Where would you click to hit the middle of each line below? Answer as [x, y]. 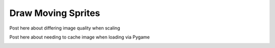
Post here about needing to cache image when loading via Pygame [80, 37]
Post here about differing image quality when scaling [65, 28]
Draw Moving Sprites [55, 13]
